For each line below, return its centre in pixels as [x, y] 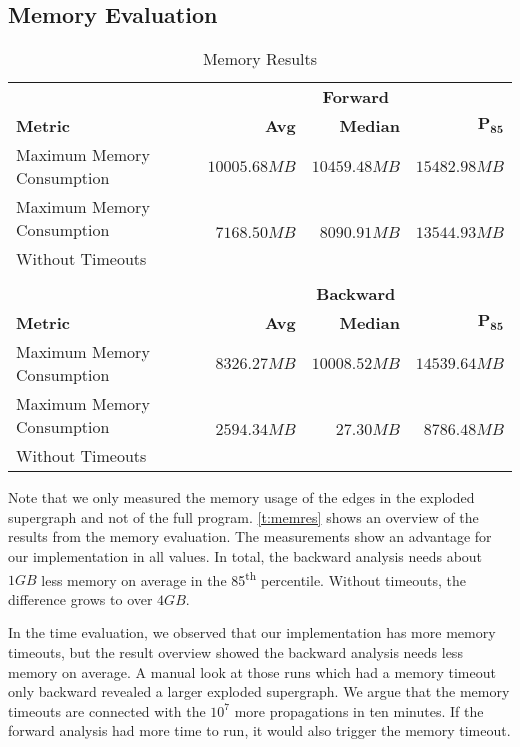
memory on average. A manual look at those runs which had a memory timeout [252, 671]
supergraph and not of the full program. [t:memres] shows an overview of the [243, 516]
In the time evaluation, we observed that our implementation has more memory [252, 632]
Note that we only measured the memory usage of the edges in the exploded [241, 497]
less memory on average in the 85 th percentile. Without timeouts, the [254, 578]
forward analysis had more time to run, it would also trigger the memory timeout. [259, 730]
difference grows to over [80, 598]
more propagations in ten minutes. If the [359, 710]
